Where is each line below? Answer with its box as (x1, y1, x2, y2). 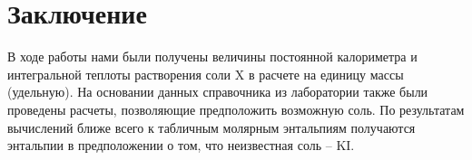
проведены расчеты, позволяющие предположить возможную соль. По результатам (7, 99, 465, 118)
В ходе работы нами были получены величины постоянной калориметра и (7, 47, 418, 66)
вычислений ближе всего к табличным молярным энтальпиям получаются (7, 118, 416, 136)
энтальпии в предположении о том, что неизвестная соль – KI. (7, 136, 355, 155)
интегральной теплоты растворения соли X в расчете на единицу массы (7, 64, 404, 83)
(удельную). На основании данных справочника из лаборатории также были (7, 82, 428, 101)
